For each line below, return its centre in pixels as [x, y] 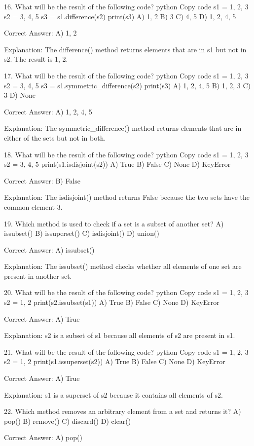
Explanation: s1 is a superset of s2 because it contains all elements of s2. [113, 394]
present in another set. [38, 276]
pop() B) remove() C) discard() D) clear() [68, 421]
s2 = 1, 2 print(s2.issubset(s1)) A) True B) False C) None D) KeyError [112, 302]
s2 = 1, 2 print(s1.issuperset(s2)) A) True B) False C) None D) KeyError [115, 361]
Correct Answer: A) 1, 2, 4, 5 [48, 111]
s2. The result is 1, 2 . [36, 59]
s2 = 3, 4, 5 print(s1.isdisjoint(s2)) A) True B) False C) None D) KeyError [117, 164]
